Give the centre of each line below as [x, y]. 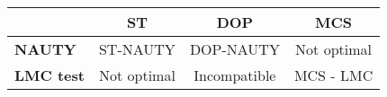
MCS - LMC [333, 75]
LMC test [49, 75]
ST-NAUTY [137, 49]
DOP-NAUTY [234, 49]
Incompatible [235, 75]
